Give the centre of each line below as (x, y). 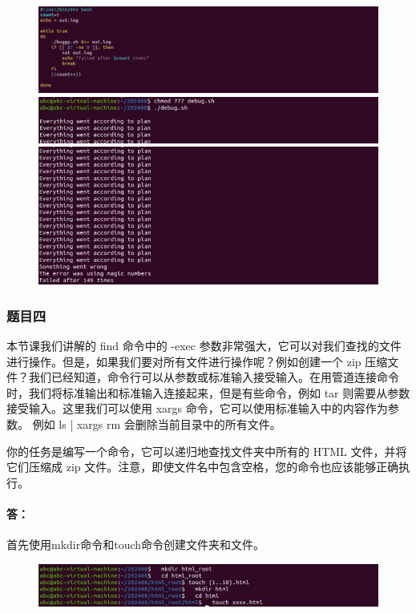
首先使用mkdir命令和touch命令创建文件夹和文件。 (136, 544)
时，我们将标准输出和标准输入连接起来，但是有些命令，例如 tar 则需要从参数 (208, 392)
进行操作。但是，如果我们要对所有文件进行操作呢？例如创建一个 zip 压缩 (197, 361)
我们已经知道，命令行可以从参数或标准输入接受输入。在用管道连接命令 (214, 377)
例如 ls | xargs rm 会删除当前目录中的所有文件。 (157, 423)
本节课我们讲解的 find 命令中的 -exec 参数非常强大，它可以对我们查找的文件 (204, 345)
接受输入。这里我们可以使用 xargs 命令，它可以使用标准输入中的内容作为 (197, 408)
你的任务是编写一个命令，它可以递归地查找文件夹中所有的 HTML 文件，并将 (207, 451)
